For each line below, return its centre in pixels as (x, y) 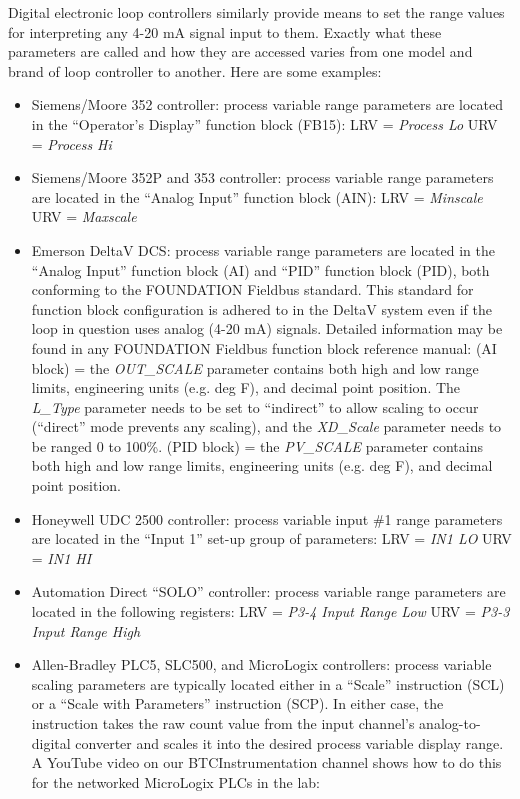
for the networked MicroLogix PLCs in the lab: (175, 781)
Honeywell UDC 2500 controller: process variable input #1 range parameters (267, 518)
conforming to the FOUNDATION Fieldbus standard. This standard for (252, 289)
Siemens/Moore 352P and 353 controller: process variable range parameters (262, 177)
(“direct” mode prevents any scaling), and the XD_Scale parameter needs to (266, 426)
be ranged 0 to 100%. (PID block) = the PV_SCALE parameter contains (257, 445)
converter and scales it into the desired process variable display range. (289, 742)
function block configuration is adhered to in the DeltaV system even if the (261, 308)
